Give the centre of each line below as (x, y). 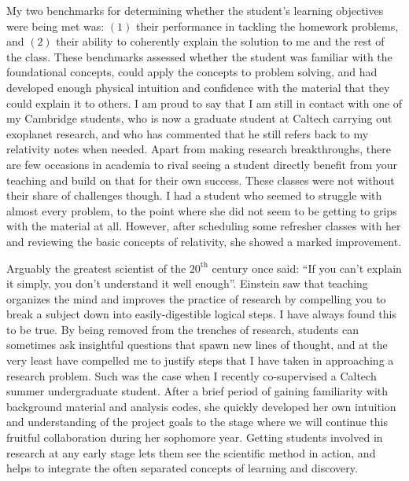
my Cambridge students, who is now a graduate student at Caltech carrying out (199, 118)
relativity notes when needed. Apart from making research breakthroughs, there (199, 149)
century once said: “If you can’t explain (307, 268)
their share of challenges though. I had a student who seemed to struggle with (194, 195)
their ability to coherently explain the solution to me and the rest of (220, 41)
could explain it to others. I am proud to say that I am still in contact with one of (204, 103)
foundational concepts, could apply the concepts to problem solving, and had (192, 72)
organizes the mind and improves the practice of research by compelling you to (196, 298)
